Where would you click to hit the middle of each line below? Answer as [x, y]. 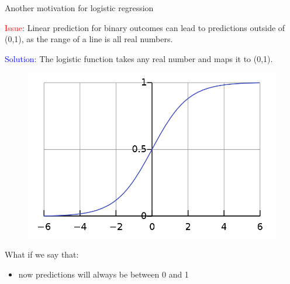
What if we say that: [42, 254]
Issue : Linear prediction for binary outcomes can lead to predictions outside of [145, 27]
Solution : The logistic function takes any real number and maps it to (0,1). [139, 58]
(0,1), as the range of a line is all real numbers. [89, 39]
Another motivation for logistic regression [79, 8]
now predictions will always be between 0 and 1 [103, 274]
